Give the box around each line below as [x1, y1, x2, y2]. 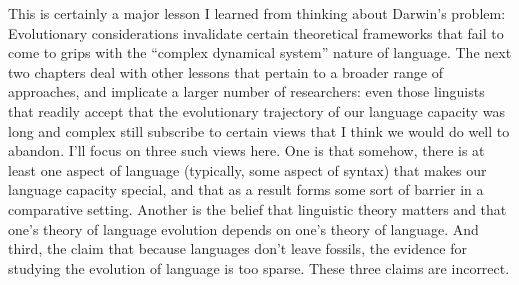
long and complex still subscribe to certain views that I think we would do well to [8, 120, 510, 141]
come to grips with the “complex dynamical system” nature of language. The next [8, 42, 512, 63]
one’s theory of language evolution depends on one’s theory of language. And [8, 218, 479, 239]
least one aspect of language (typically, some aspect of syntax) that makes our [8, 159, 487, 180]
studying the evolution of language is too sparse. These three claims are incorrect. [8, 257, 510, 278]
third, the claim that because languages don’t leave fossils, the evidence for [8, 238, 467, 259]
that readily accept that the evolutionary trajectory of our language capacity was [8, 100, 505, 121]
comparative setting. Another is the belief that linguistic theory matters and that [8, 198, 507, 219]
